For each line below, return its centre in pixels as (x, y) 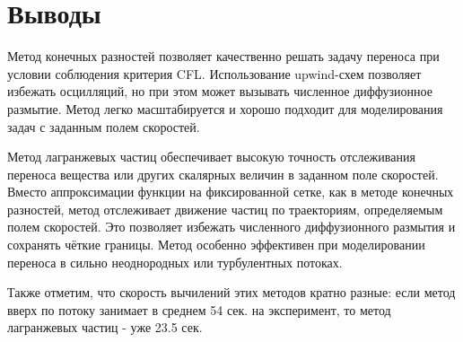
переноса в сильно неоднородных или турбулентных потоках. (175, 262)
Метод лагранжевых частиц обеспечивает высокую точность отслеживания (211, 157)
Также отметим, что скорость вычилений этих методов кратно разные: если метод (231, 292)
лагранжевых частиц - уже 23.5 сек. (105, 327)
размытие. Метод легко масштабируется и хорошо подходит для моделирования (225, 108)
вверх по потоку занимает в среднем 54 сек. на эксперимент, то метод (199, 309)
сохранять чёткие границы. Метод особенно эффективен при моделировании (216, 245)
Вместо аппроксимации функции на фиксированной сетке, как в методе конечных (231, 192)
